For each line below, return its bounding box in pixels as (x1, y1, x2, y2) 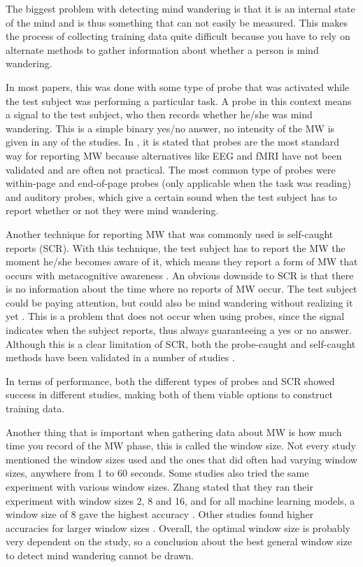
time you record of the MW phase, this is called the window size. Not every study (6, 438, 356, 453)
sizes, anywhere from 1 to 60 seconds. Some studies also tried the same (6, 465, 309, 480)
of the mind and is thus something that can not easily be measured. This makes (6, 15, 348, 29)
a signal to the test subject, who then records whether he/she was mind (6, 107, 313, 122)
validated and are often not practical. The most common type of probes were (6, 162, 336, 176)
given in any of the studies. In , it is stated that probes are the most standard (6, 134, 340, 149)
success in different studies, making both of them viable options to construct (6, 387, 334, 402)
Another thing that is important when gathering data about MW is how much (6, 424, 342, 439)
